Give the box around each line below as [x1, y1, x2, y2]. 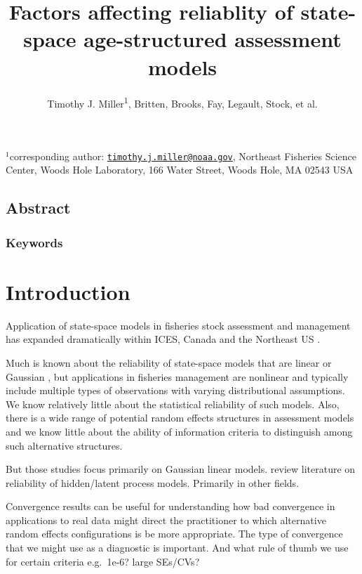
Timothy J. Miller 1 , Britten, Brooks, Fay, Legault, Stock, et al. [47, 93, 318, 110]
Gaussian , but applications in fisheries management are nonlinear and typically [6, 369, 349, 384]
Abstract [6, 197, 71, 218]
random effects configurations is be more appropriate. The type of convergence [6, 526, 343, 541]
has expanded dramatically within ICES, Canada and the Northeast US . [6, 332, 321, 346]
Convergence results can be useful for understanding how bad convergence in [6, 499, 335, 514]
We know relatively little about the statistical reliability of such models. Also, [6, 396, 340, 411]
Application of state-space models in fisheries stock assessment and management [6, 318, 351, 332]
